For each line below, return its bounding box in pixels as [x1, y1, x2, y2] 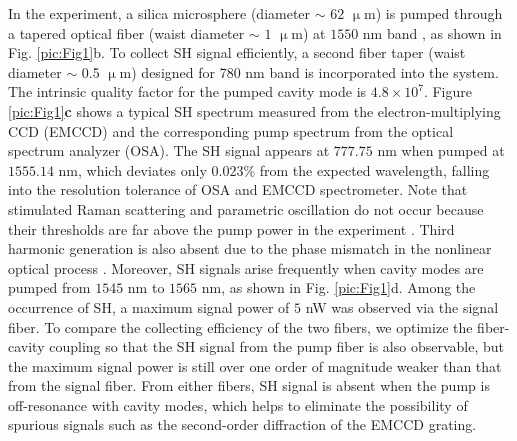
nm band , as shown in [362, 22, 502, 43]
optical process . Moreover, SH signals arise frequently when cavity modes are [8, 257, 484, 278]
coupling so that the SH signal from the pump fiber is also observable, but [49, 336, 504, 357]
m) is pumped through [364, 3, 503, 23]
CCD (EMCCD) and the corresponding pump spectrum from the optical [8, 120, 454, 141]
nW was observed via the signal [305, 296, 499, 317]
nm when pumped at [377, 140, 505, 161]
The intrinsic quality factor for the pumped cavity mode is [8, 81, 367, 102]
